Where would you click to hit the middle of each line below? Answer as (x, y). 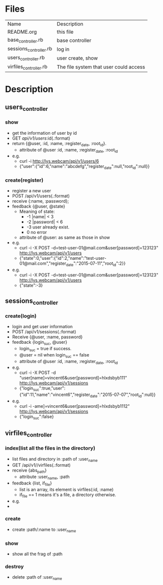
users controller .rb (26, 58)
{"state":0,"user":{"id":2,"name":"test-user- (63, 258)
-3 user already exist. (48, 227)
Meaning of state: (37, 211)
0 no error (37, 232)
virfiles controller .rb (27, 67)
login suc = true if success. (45, 349)
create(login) (21, 316)
